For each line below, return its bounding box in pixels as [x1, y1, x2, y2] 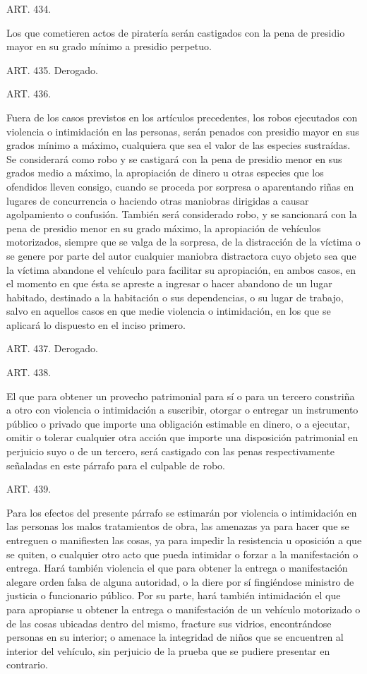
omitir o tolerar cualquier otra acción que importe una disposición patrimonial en [6, 430, 359, 445]
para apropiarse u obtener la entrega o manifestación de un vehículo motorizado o [6, 601, 361, 616]
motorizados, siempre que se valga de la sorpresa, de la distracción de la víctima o [6, 234, 361, 249]
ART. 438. [6, 365, 52, 380]
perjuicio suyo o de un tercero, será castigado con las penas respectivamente [6, 444, 335, 459]
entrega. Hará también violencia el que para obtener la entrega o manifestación [6, 560, 348, 575]
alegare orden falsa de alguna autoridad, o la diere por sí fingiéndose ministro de [6, 574, 354, 589]
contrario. [6, 657, 48, 672]
